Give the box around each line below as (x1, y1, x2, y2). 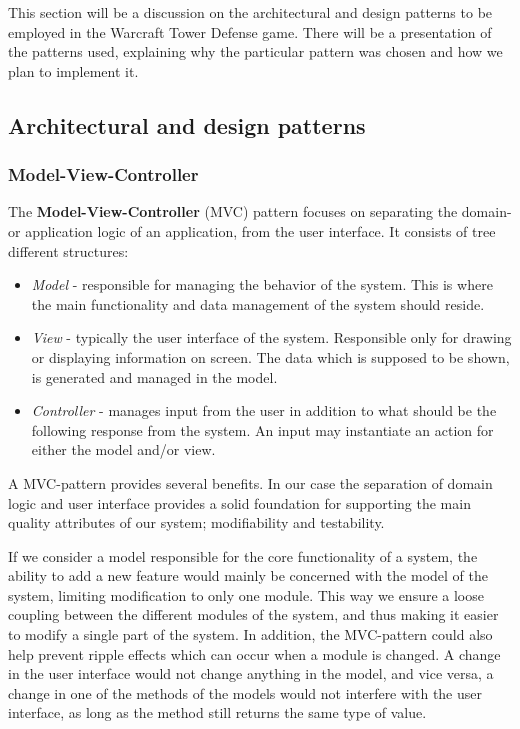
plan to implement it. (8, 60, 139, 81)
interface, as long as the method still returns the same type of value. (8, 702, 427, 723)
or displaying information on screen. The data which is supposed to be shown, (31, 346, 510, 367)
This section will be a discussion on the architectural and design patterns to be (8, 2, 493, 22)
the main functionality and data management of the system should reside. (31, 293, 485, 314)
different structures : (8, 240, 129, 261)
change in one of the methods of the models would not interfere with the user (8, 682, 482, 703)
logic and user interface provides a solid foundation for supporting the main (8, 492, 471, 513)
